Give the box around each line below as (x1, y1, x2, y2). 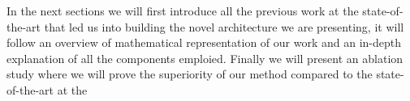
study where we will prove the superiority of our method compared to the (6, 65, 373, 82)
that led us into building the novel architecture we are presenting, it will (44, 18, 404, 35)
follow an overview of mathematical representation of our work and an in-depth (6, 34, 402, 51)
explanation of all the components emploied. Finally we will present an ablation (6, 49, 404, 66)
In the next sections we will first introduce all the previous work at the (6, 2, 359, 19)
